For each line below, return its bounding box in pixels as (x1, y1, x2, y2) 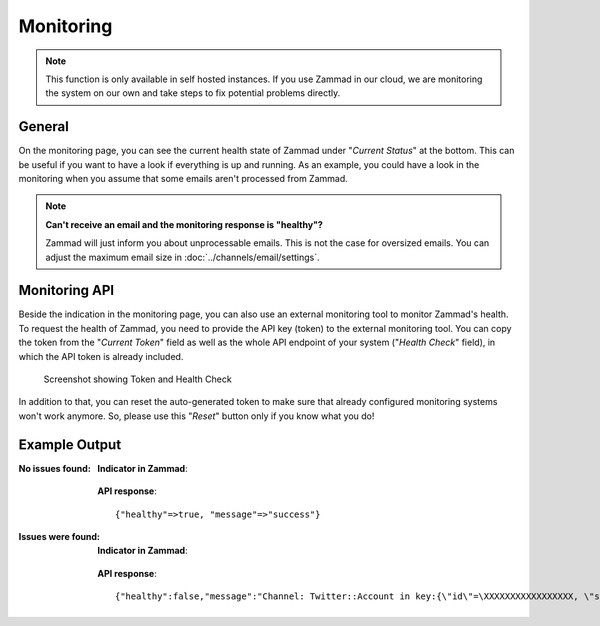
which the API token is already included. (18, 350, 184, 362)
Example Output (18, 436, 122, 453)
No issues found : (18, 462, 92, 474)
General (18, 118, 70, 135)
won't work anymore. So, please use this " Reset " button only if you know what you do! (18, 410, 375, 422)
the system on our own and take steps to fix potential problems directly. (45, 87, 341, 99)
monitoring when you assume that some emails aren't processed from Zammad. (18, 173, 349, 185)
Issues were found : (18, 530, 100, 542)
